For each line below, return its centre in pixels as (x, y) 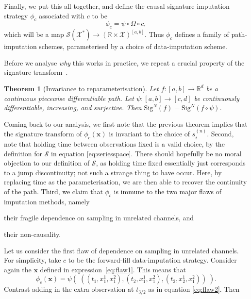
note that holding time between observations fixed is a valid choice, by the (114, 143)
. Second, (220, 134)
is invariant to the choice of (150, 134)
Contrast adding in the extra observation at (69, 289)
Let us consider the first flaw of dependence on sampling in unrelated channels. (121, 250)
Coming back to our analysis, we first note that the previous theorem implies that (126, 124)
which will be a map (34, 34)
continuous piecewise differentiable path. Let (69, 98)
